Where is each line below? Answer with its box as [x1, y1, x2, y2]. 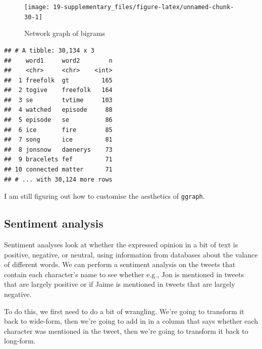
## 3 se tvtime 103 [4, 96, 113, 104]
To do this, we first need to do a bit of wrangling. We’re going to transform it [4, 306, 244, 316]
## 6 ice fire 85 [4, 126, 113, 134]
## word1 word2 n [4, 57, 113, 64]
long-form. [4, 335, 36, 346]
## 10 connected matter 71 [4, 166, 113, 173]
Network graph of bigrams [24, 28, 106, 38]
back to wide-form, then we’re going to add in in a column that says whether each [4, 316, 258, 326]
